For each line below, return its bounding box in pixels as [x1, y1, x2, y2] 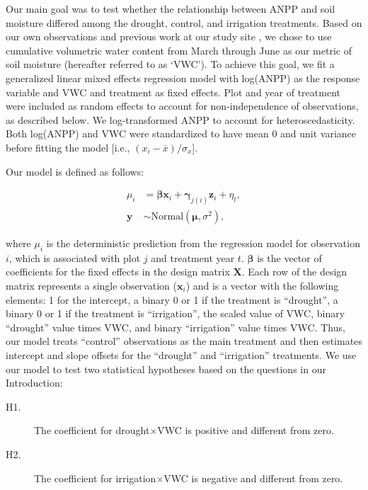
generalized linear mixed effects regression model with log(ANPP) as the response [6, 70, 360, 85]
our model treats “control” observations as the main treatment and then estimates [6, 334, 362, 348]
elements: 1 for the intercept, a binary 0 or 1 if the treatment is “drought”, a [6, 292, 338, 307]
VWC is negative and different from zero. [163, 470, 343, 485]
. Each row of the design [241, 264, 347, 279]
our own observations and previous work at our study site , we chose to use [6, 29, 332, 44]
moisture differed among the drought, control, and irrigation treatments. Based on [6, 15, 362, 30]
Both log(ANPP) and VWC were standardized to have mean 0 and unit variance [6, 126, 357, 141]
